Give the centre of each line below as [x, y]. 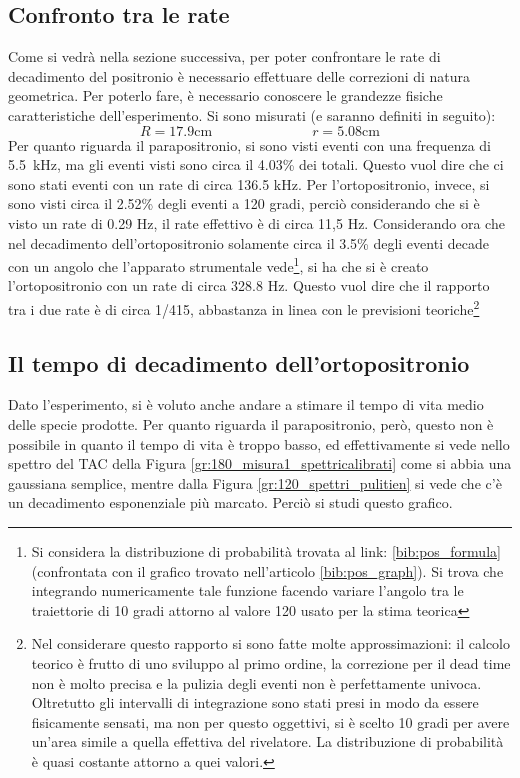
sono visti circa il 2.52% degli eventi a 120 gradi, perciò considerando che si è [244, 203]
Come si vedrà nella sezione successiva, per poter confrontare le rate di [224, 56]
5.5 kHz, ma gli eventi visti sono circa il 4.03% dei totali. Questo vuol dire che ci [256, 164]
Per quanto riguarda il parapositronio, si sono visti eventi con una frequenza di [250, 144]
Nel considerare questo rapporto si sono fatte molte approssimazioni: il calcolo [270, 643]
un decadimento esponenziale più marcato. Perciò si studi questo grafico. [230, 502]
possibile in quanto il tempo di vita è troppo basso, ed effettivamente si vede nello [259, 443]
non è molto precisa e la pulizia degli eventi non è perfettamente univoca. [256, 682]
